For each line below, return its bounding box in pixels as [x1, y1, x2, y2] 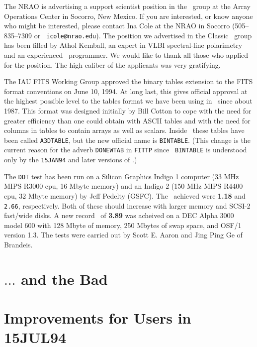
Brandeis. [4, 239, 33, 250]
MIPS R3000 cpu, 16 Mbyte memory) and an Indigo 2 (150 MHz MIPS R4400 [4, 181, 243, 191]
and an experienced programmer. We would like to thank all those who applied [4, 50, 249, 60]
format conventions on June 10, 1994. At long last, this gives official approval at [4, 86, 248, 96]
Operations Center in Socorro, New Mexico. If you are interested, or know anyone [4, 10, 253, 21]
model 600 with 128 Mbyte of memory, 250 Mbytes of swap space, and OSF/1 [4, 220, 242, 230]
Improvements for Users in [4, 308, 191, 328]
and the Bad [21, 268, 108, 289]
